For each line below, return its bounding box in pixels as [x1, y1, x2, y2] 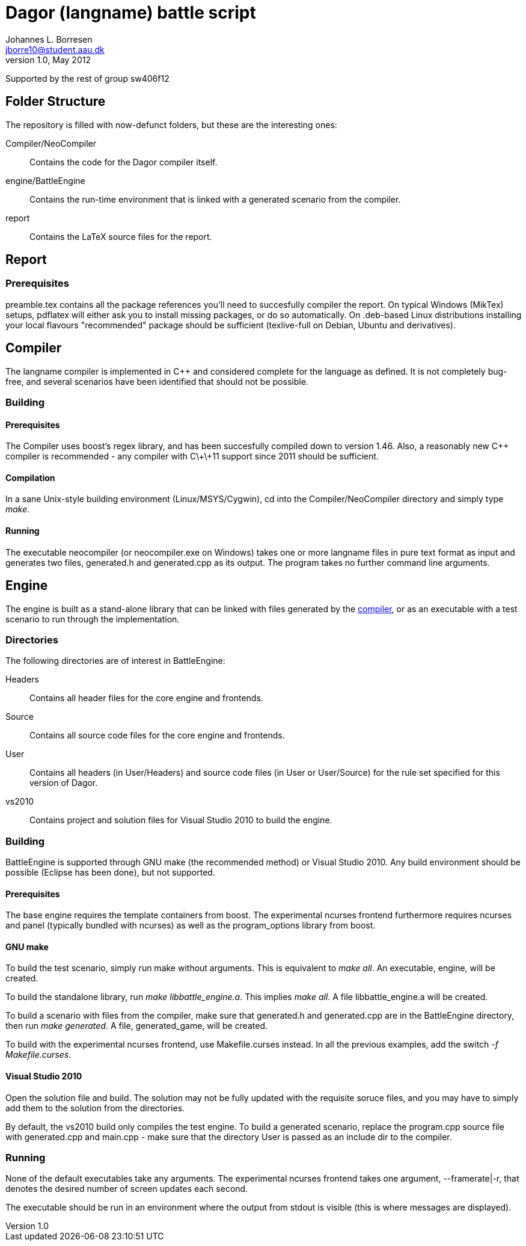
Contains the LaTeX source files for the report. [29, 231, 212, 242]
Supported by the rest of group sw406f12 [5, 73, 170, 84]
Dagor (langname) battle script [5, 2, 256, 23]
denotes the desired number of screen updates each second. [5, 1183, 248, 1194]
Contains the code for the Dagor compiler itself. [29, 156, 218, 167]
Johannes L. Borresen [5, 34, 93, 44]
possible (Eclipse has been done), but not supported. [5, 867, 215, 878]
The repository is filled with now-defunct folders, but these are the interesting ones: [5, 119, 337, 130]
